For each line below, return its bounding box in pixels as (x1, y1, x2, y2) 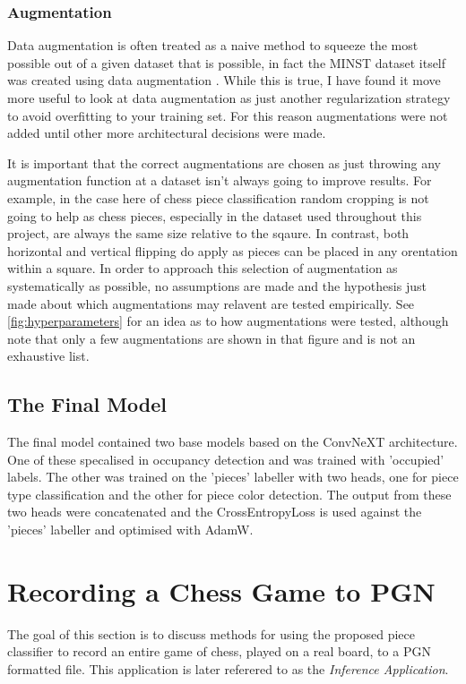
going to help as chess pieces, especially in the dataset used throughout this (7, 206, 422, 225)
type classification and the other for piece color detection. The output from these (7, 484, 452, 503)
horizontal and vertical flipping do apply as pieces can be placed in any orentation (7, 241, 458, 260)
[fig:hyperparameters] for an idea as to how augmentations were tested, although (7, 312, 449, 330)
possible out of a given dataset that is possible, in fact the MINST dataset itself (7, 53, 446, 72)
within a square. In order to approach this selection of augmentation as (7, 259, 398, 278)
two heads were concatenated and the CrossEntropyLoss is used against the (7, 502, 422, 521)
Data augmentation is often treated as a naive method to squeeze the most (7, 36, 419, 55)
